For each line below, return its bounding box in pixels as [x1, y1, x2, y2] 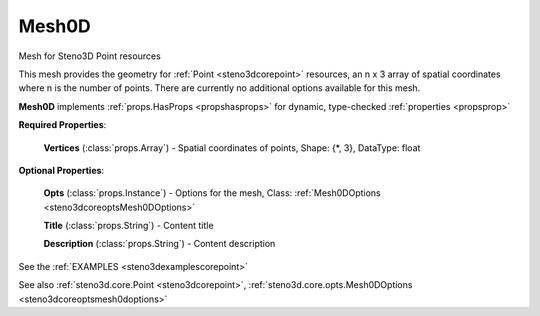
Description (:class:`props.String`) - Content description [43, 238, 276, 250]
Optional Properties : [18, 164, 105, 176]
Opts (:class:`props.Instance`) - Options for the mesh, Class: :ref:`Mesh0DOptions [43, 187, 381, 199]
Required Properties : [18, 119, 107, 131]
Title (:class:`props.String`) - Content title [43, 220, 214, 232]
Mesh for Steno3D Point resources [18, 50, 162, 62]
